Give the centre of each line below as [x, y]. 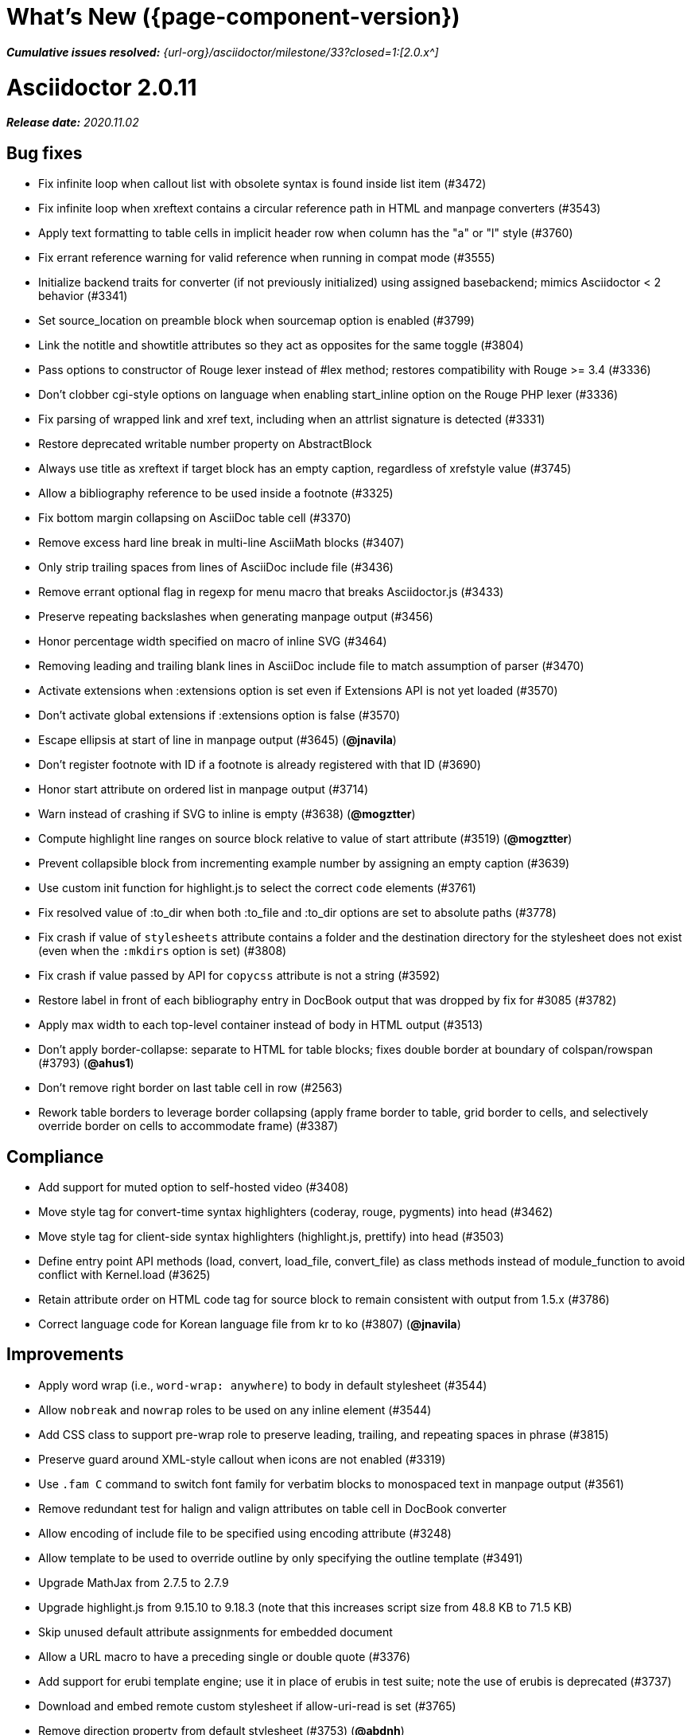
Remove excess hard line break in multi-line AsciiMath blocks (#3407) [221, 543]
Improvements [65, 1355]
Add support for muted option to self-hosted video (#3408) [194, 1187]
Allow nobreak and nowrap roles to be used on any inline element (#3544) [235, 1409]
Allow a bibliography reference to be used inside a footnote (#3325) [216, 493]
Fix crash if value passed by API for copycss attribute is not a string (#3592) [239, 976]
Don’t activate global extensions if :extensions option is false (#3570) [219, 715]
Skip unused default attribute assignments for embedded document [215, 1632]
